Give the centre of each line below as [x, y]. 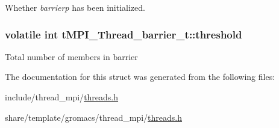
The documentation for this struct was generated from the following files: [140, 77]
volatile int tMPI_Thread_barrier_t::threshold [124, 34]
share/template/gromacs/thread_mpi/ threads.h [94, 117]
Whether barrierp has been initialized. [75, 7]
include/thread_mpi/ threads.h [62, 97]
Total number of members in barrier [71, 56]
